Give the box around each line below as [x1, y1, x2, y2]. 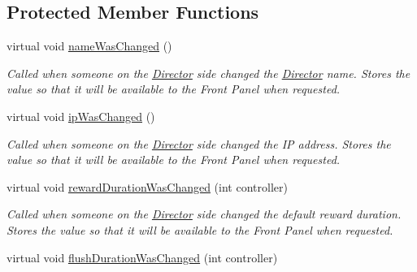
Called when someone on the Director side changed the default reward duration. [7, 205, 402, 222]
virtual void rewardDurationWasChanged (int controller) [7, 178, 288, 195]
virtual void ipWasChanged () [7, 107, 155, 124]
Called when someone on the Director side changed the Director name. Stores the [7, 64, 410, 81]
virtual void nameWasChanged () [7, 37, 172, 54]
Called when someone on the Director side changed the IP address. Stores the [7, 135, 391, 152]
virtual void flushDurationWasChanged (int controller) [7, 248, 278, 266]
